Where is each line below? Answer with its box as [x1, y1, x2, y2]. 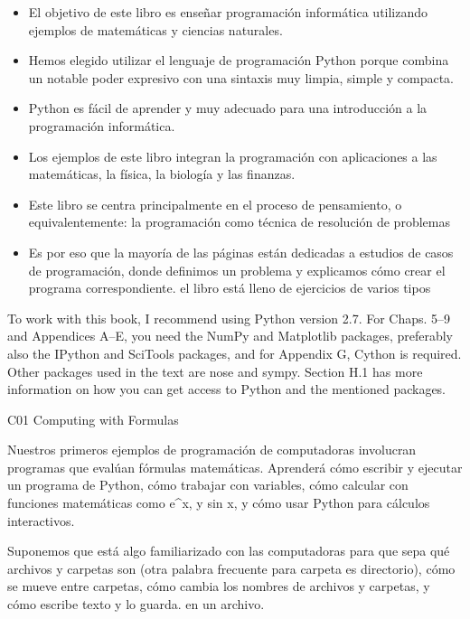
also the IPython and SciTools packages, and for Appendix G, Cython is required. [7, 343, 462, 362]
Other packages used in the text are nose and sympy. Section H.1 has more [7, 361, 423, 380]
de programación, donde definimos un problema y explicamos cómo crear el [28, 260, 446, 279]
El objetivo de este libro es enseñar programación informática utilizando [28, 3, 428, 21]
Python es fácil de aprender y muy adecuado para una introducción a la [28, 98, 428, 117]
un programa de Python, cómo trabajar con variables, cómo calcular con [7, 475, 409, 494]
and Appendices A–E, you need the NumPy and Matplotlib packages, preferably [7, 326, 454, 345]
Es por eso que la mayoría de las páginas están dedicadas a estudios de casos [28, 242, 454, 261]
